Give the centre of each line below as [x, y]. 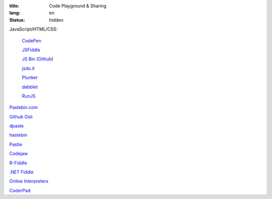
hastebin [18, 135]
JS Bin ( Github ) [38, 59]
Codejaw [19, 154]
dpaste [17, 126]
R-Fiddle [18, 163]
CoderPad [20, 190]
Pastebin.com [23, 108]
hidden [56, 20]
